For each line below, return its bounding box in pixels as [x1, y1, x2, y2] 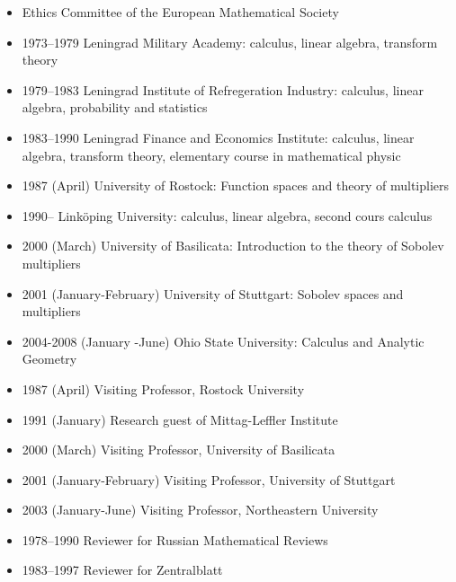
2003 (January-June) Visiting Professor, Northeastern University [22, 500, 379, 519]
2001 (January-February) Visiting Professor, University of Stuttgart [22, 470, 396, 489]
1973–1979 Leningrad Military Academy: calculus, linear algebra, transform [22, 32, 438, 51]
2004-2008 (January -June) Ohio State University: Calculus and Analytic [22, 331, 425, 350]
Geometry [22, 349, 77, 368]
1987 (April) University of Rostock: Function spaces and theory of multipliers [22, 176, 450, 195]
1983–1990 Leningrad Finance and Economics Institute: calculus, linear [22, 128, 415, 146]
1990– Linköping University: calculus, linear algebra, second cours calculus [22, 206, 433, 225]
